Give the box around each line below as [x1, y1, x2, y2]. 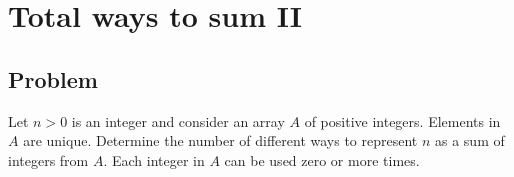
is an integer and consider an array [71, 110, 285, 131]
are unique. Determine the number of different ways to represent [23, 130, 418, 151]
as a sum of [435, 130, 505, 151]
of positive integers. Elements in [304, 110, 501, 131]
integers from [8, 149, 89, 170]
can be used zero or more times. [224, 149, 420, 170]
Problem [8, 63, 98, 94]
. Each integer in [103, 149, 205, 170]
